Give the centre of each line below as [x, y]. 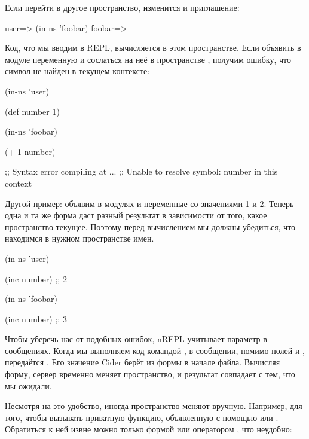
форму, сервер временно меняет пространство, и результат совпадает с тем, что [150, 374]
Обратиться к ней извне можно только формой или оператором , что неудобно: [149, 429]
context [19, 183]
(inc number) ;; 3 [36, 318]
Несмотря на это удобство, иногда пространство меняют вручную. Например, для [154, 406]
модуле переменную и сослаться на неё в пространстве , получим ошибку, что [148, 59]
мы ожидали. [28, 385]
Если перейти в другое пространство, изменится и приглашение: [122, 7]
